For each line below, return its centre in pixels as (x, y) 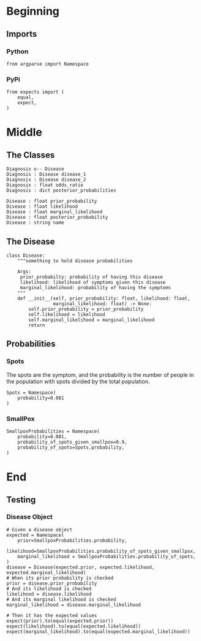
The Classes (31, 155)
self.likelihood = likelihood (67, 314)
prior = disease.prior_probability (52, 583)
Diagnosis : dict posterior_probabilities (61, 191)
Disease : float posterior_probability (57, 218)
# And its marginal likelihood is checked (61, 599)
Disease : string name (35, 223)
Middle (25, 132)
